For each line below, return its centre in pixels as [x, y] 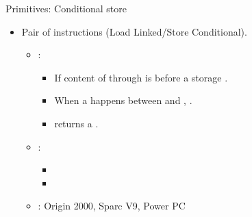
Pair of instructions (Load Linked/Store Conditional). [134, 31]
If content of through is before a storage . [141, 77]
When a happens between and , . [123, 100]
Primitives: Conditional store [66, 8]
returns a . [76, 123]
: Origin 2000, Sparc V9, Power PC [112, 206]
